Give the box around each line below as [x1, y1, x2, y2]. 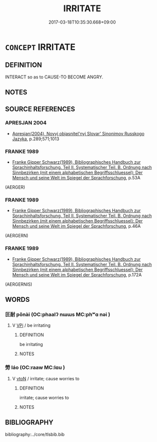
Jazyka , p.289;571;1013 [12, 136, 60, 142]
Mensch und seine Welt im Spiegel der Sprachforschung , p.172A [12, 271, 142, 277]
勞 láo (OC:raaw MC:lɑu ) [5, 364, 65, 371]
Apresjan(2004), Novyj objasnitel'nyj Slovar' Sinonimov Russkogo [12, 130, 145, 136]
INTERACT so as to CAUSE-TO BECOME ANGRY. [5, 74, 104, 80]
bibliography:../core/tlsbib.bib [5, 431, 65, 437]
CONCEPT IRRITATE [5, 41, 76, 52]
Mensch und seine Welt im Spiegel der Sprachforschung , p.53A [12, 175, 141, 181]
